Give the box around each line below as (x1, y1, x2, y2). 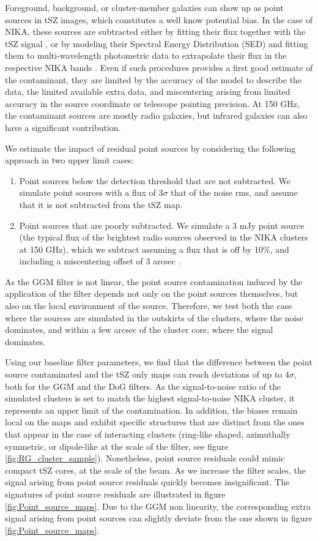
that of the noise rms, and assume (171, 186, 298, 199)
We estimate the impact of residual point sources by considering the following (5, 141, 296, 154)
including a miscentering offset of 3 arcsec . (19, 255, 181, 267)
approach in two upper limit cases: (5, 154, 135, 166)
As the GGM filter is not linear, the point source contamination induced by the (5, 275, 303, 288)
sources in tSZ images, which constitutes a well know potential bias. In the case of (5, 13, 312, 26)
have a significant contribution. (5, 121, 121, 133)
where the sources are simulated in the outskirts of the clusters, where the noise (5, 311, 304, 324)
